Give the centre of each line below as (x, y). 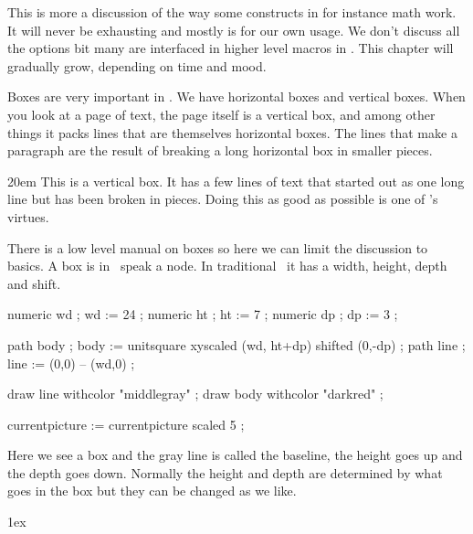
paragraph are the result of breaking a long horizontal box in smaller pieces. (220, 150)
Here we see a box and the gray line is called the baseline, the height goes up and (235, 455)
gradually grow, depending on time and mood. (137, 65)
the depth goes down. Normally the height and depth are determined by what (225, 472)
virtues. (28, 216)
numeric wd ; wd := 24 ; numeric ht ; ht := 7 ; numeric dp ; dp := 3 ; (203, 314)
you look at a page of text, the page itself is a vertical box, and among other (221, 114)
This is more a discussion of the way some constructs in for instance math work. (232, 12)
